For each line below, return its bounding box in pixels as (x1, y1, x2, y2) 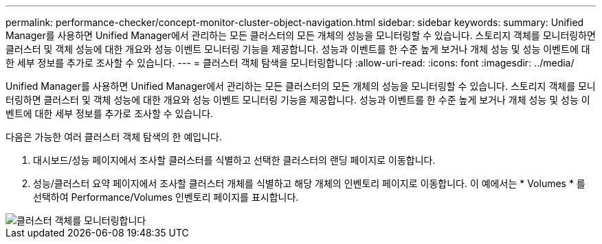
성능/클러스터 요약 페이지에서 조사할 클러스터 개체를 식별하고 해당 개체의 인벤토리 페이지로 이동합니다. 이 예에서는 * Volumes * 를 (33, 178, 586, 189)
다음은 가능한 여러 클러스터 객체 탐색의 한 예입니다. (5, 131, 222, 143)
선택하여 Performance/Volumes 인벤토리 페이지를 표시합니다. (33, 191, 299, 203)
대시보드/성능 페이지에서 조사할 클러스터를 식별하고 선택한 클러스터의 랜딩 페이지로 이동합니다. (33, 154, 436, 166)
